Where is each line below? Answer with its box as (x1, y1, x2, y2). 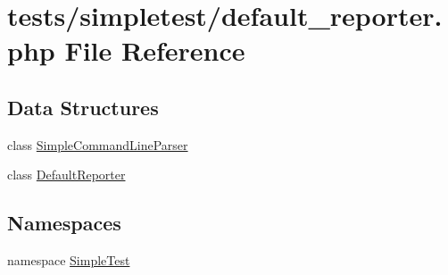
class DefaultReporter (7, 165, 126, 184)
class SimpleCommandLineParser (7, 135, 188, 154)
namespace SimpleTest (7, 251, 130, 270)
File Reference (64, 32, 245, 69)
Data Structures (7, 93, 159, 121)
